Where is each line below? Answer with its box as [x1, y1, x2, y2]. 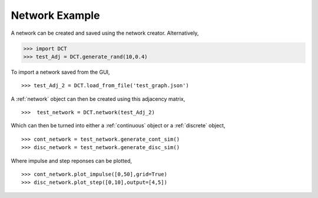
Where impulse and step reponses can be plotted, [11, 157, 132, 164]
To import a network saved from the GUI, [11, 68, 110, 75]
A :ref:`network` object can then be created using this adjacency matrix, [11, 95, 185, 103]
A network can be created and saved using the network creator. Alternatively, [11, 29, 199, 37]
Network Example [11, 9, 100, 22]
